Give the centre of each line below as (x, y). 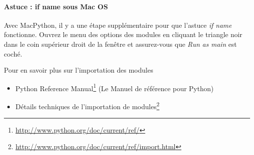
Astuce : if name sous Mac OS (56, 6)
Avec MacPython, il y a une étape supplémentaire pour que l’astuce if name (118, 25)
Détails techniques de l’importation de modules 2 (87, 106)
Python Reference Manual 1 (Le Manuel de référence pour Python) (115, 87)
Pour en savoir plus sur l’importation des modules (79, 70)
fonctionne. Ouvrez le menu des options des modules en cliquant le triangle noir (123, 34)
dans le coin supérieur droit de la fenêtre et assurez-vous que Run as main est (120, 44)
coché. (13, 53)
